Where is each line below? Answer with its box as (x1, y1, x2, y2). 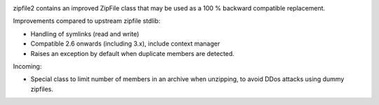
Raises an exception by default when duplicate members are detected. (30, 49, 235, 57)
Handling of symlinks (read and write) (30, 29, 140, 38)
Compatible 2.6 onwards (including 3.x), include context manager (30, 39, 220, 48)
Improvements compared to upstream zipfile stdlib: (13, 17, 161, 25)
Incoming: (13, 62, 42, 70)
